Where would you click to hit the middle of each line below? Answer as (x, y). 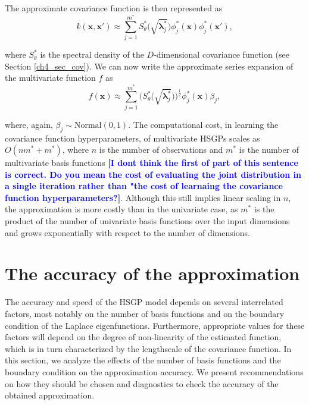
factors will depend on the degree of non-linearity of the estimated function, (143, 337)
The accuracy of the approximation (152, 273)
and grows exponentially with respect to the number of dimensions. (127, 232)
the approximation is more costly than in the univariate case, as (121, 209)
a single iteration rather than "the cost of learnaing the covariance (144, 186)
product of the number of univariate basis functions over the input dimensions (147, 221)
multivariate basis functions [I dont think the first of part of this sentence (152, 163)
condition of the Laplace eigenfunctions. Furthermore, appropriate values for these (155, 325)
